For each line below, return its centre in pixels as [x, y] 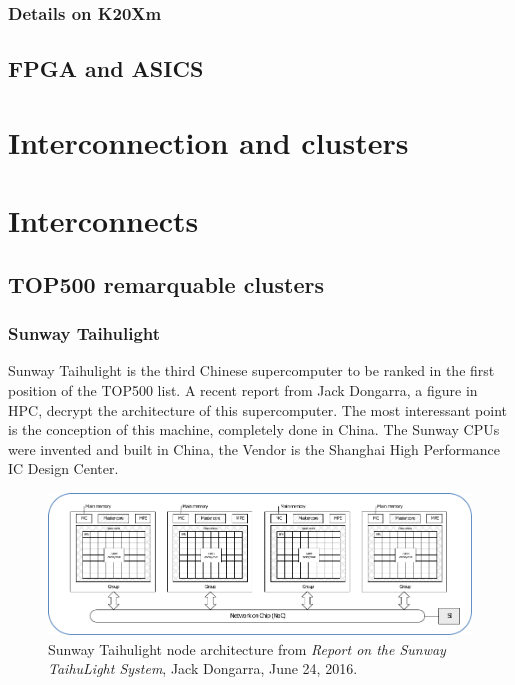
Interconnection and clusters [208, 141]
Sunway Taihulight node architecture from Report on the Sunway [247, 648]
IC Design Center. [63, 468]
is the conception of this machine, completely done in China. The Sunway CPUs [254, 429]
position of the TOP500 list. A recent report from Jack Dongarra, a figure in [243, 389]
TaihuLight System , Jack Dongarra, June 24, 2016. [203, 668]
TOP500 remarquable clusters [166, 283]
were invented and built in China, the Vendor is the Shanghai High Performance [254, 448]
